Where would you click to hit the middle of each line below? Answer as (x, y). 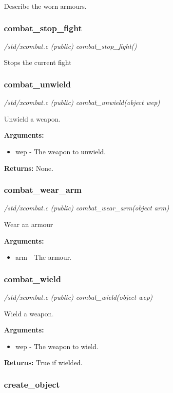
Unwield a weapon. (32, 118)
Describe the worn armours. (45, 6)
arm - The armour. (44, 257)
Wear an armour (29, 224)
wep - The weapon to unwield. (60, 151)
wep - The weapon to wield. (57, 346)
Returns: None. (29, 168)
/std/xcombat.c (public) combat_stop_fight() (70, 46)
